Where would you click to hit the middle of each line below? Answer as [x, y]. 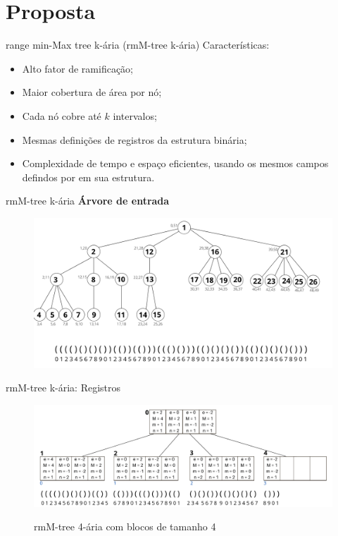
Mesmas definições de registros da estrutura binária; [134, 139]
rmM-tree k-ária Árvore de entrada [88, 201]
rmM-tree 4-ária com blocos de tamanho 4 [125, 526]
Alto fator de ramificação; [77, 68]
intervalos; [135, 115]
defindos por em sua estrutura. [88, 177]
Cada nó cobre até [62, 115]
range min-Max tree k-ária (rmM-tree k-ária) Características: [138, 45]
